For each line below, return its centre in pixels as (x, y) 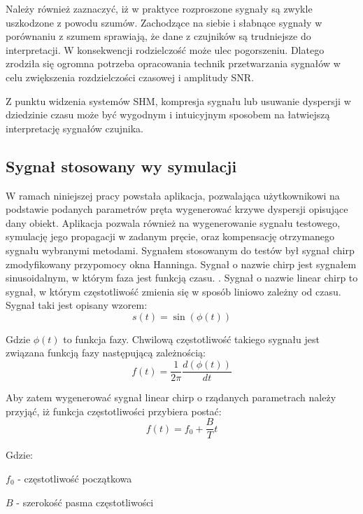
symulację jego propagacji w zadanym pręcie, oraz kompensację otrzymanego (170, 236)
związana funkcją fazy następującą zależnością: (106, 353)
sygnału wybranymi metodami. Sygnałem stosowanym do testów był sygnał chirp (180, 250)
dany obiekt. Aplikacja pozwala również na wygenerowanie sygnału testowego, (173, 222)
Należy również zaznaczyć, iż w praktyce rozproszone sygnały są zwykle (159, 8)
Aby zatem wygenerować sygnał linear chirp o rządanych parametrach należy (171, 397)
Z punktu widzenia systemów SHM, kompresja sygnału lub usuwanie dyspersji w (178, 100)
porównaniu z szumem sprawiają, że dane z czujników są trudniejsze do (158, 36)
